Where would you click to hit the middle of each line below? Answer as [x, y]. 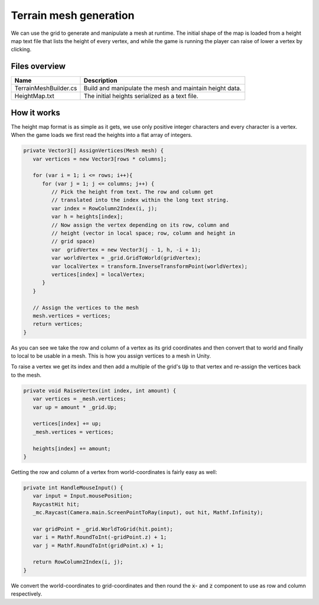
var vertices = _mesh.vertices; [79, 399]
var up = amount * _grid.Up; [75, 407]
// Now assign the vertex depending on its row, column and [140, 225]
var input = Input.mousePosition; [83, 496]
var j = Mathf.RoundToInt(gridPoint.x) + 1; [98, 545]
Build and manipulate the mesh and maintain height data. [162, 89]
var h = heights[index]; [87, 217]
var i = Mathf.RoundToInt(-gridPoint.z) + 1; [100, 537]
